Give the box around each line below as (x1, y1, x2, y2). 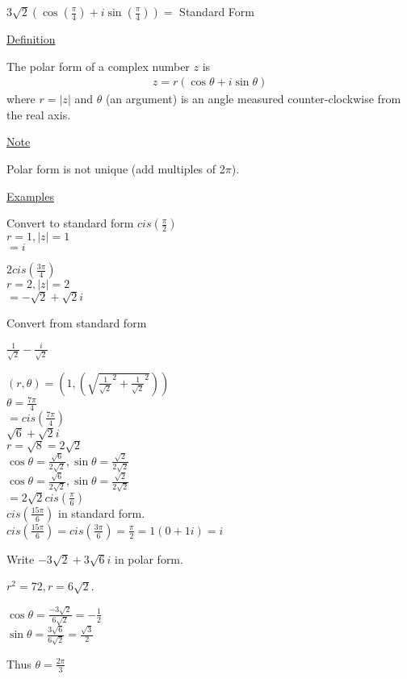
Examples (6, 187, 54, 204)
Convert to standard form (6, 215, 134, 231)
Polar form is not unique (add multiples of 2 (6, 160, 225, 177)
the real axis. (6, 106, 71, 123)
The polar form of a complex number (6, 57, 190, 74)
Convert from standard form (6, 314, 147, 331)
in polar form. (115, 550, 183, 567)
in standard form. (58, 504, 145, 521)
